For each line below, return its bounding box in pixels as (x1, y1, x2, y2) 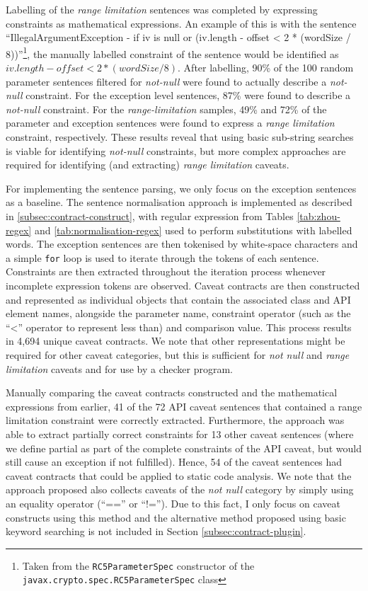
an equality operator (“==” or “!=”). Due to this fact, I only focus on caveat (6, 495, 340, 510)
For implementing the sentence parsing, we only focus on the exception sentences (6, 180, 357, 195)
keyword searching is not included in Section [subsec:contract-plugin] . (6, 524, 306, 539)
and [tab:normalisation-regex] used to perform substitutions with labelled (34, 222, 352, 237)
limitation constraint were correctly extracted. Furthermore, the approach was (6, 413, 345, 428)
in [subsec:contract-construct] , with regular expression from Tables (6, 208, 294, 223)
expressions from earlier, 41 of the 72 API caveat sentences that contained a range (6, 398, 362, 413)
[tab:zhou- (297, 208, 340, 223)
